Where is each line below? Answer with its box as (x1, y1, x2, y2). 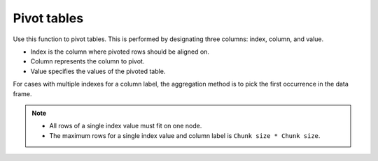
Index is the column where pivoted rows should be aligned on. (30, 47, 210, 56)
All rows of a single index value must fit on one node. (49, 122, 202, 130)
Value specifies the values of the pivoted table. (30, 67, 166, 75)
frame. (13, 89, 32, 98)
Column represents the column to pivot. (30, 57, 145, 66)
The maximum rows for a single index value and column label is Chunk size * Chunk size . (49, 131, 321, 139)
